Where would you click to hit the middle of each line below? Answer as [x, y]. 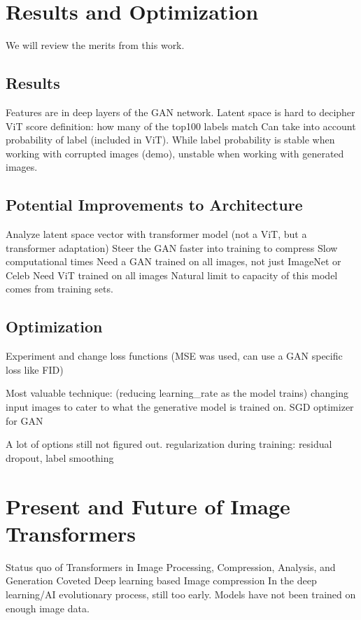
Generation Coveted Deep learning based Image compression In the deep [161, 580]
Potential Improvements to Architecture [154, 205]
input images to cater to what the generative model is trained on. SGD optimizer [180, 407]
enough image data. [48, 608]
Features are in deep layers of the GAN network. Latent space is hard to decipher [180, 112]
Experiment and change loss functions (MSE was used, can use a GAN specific [174, 356]
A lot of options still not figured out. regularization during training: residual [169, 444]
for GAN [24, 420]
